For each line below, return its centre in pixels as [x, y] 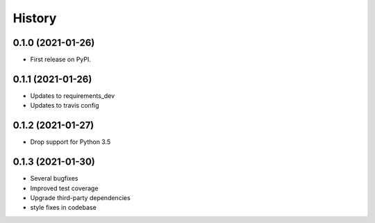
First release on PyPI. [61, 60]
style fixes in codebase [63, 208]
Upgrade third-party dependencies [81, 197]
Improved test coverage [64, 188]
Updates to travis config [65, 106]
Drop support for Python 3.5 [70, 142]
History [35, 18]
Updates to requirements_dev [73, 96]
